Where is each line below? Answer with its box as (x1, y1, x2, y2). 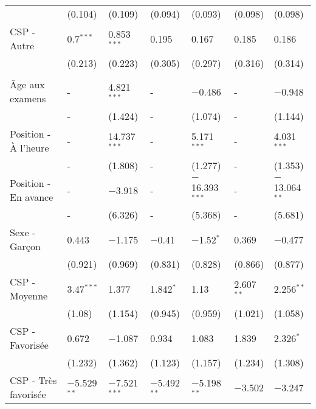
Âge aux (10, 77, 45, 91)
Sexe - (10, 225, 36, 239)
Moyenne (10, 288, 48, 302)
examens (10, 91, 46, 105)
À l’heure (10, 141, 49, 155)
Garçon (10, 239, 41, 253)
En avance (10, 190, 53, 204)
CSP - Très (10, 373, 57, 387)
